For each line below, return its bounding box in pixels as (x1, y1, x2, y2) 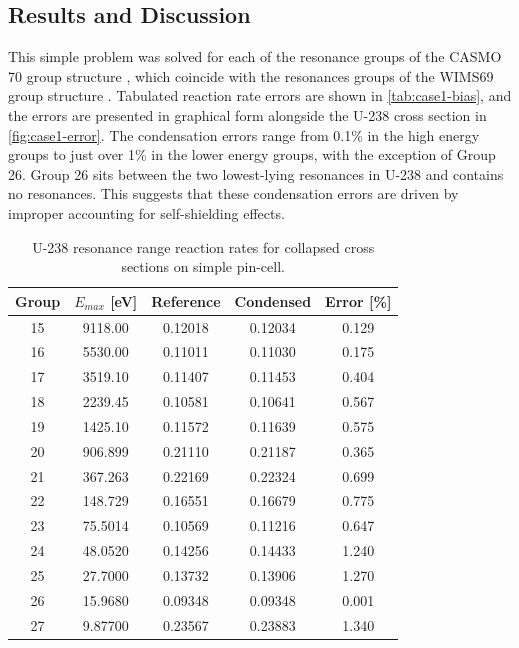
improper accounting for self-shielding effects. (8, 202, 285, 223)
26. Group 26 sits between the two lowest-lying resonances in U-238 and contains (8, 163, 504, 184)
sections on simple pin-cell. (121, 256, 285, 277)
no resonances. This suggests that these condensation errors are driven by (8, 183, 459, 204)
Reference (151, 290, 221, 311)
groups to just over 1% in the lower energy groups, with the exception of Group (8, 144, 496, 165)
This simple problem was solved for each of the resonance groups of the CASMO (8, 46, 502, 67)
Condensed (234, 290, 312, 311)
